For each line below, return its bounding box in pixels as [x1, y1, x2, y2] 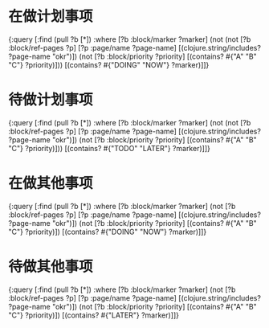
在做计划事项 [8, 7, 94, 26]
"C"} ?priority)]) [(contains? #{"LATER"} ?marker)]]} [8, 310, 179, 320]
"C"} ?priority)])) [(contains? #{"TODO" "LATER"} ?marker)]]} [8, 143, 210, 153]
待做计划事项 [8, 91, 94, 109]
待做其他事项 [8, 258, 94, 276]
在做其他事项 [8, 174, 94, 193]
